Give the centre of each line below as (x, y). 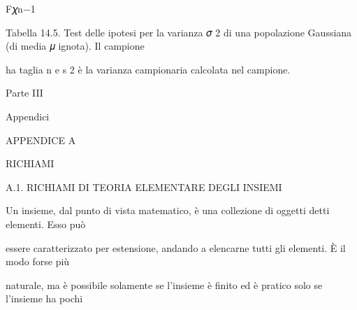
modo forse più (38, 261)
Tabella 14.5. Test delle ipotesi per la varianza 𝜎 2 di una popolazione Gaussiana (179, 32)
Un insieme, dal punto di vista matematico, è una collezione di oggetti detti (168, 210)
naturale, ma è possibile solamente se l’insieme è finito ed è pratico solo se (164, 284)
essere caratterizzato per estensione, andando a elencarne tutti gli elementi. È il (176, 247)
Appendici (28, 116)
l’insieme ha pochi (44, 298)
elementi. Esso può (46, 224)
